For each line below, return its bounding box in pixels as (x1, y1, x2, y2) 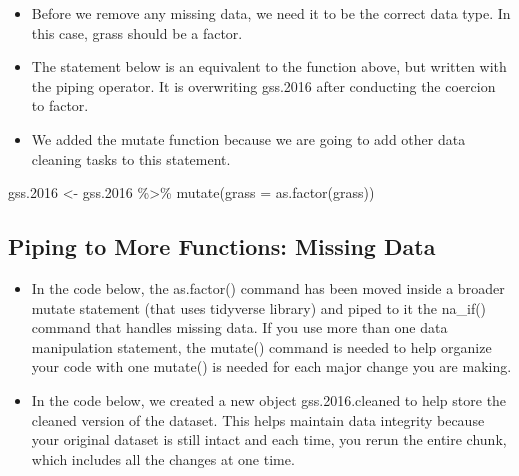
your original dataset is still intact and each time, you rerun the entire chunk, (31, 429, 507, 450)
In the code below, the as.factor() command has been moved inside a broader (31, 277, 505, 298)
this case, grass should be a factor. (31, 22, 243, 43)
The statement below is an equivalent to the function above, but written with (31, 56, 507, 77)
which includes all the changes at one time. (31, 448, 295, 469)
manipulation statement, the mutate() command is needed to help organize (31, 336, 492, 357)
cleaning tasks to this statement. (31, 148, 231, 169)
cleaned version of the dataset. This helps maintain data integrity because (31, 409, 485, 430)
